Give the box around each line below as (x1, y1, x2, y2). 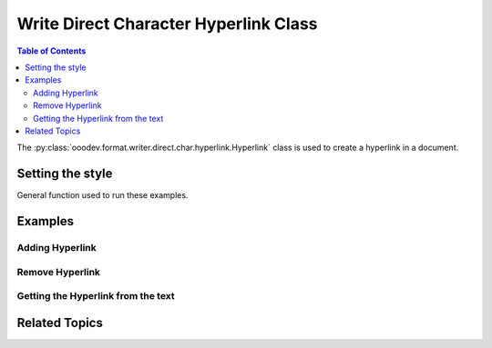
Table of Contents (16, 45, 87, 56)
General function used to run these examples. (16, 190, 189, 201)
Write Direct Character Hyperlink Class (16, 14, 318, 34)
